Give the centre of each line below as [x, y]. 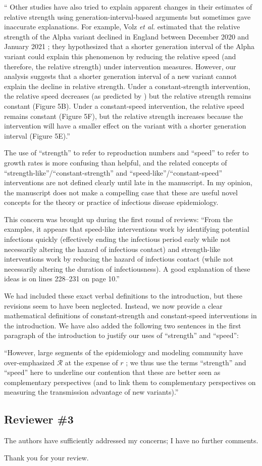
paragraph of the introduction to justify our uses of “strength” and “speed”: [121, 335]
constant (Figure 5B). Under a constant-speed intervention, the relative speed [124, 105]
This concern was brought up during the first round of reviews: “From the [119, 219]
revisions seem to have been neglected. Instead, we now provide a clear [113, 305]
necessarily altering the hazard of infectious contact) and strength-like [112, 249]
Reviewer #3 [39, 419]
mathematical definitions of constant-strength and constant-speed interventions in [130, 315]
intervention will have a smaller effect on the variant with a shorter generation [125, 126]
